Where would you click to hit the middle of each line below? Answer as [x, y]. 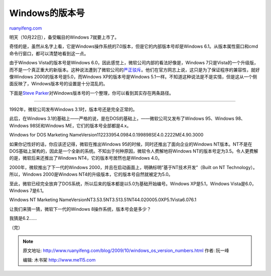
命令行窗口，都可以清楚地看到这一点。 [49, 53]
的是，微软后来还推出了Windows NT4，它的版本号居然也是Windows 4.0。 [86, 158]
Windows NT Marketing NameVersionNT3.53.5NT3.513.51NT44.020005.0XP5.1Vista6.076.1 [103, 200]
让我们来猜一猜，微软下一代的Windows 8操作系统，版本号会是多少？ [80, 209]
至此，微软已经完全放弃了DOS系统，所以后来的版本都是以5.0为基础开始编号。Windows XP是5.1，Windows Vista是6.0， [133, 184]
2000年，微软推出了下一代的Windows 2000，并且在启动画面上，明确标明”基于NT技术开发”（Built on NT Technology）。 [133, 167]
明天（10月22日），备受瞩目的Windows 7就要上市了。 [64, 37]
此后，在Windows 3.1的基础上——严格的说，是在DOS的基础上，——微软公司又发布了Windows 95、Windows [122, 118]
